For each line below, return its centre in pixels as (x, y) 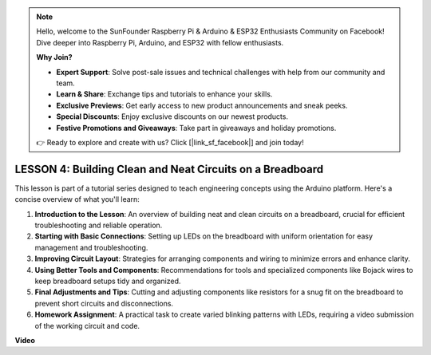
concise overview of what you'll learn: (77, 199)
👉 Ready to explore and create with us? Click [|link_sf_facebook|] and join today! (170, 142)
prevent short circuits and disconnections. (104, 303)
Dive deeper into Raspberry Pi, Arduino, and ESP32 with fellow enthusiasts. (160, 42)
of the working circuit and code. (87, 325)
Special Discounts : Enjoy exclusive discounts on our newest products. (172, 116)
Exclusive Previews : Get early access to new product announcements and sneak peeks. (202, 105)
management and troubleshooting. (91, 247)
